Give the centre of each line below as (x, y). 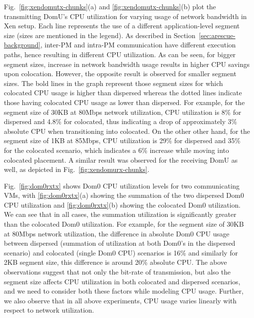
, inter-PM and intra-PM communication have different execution (138, 45)
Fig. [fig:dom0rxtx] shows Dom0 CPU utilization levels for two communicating (122, 185)
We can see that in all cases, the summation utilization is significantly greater (120, 214)
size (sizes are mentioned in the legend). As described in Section (100, 35)
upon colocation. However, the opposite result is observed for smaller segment (120, 74)
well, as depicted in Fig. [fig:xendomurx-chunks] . (77, 169)
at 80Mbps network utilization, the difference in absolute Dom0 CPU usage (117, 233)
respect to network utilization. (49, 310)
